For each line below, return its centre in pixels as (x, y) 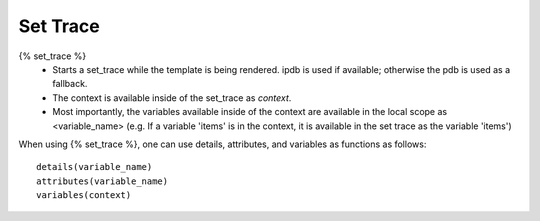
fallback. (70, 84)
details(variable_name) (94, 167)
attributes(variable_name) (102, 181)
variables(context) (84, 195)
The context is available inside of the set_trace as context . (172, 97)
